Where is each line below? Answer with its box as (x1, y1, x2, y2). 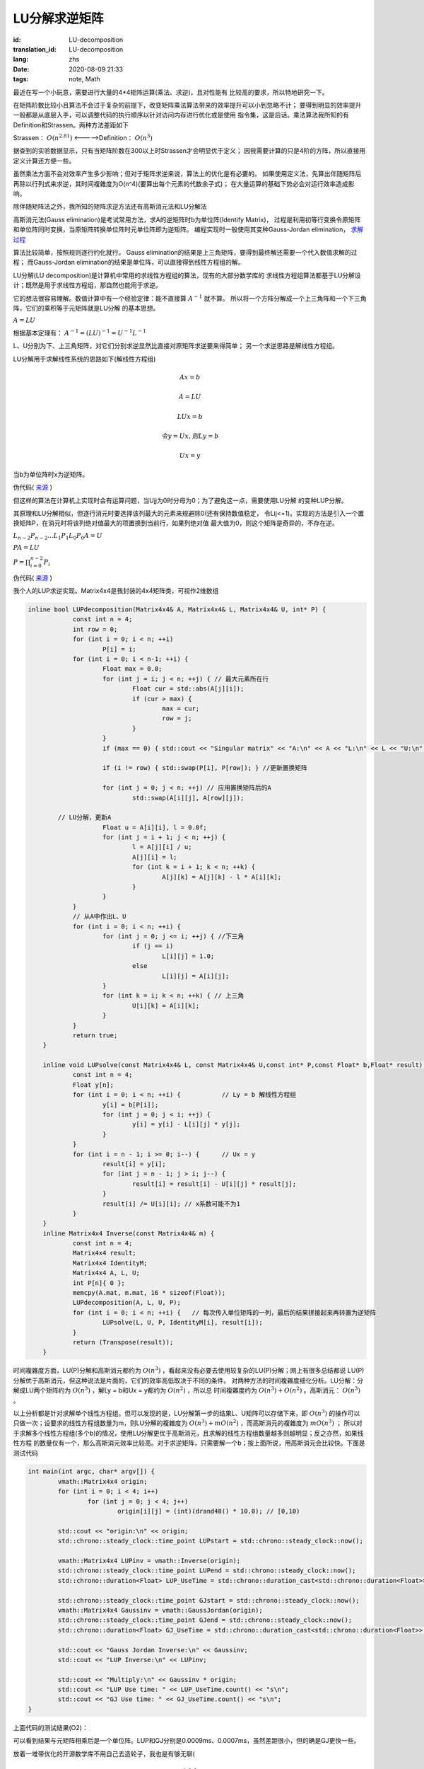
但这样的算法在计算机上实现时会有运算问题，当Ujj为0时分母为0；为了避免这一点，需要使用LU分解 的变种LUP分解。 (13, 496, 348, 505)
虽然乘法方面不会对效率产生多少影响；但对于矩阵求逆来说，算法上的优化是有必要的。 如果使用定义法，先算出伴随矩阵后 (13, 170, 362, 178)
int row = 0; (72, 625, 118, 633)
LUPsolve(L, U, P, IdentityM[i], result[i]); (102, 1318, 263, 1327)
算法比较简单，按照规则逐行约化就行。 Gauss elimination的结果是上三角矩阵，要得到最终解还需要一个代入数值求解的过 (13, 248, 358, 256)
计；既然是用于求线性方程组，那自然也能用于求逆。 (13, 281, 162, 289)
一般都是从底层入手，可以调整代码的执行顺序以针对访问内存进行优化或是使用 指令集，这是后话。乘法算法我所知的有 (13, 110, 349, 120)
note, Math (69, 75, 100, 83)
